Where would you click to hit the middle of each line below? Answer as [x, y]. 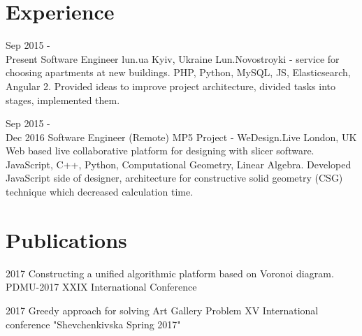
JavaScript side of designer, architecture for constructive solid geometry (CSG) [174, 178]
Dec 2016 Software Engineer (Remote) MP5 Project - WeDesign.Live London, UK [181, 137]
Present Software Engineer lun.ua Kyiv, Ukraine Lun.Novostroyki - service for [173, 58]
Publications [66, 239]
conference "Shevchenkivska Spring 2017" [93, 324]
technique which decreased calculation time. [100, 192]
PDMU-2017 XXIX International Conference [101, 287]
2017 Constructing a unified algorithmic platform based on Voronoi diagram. [170, 273]
